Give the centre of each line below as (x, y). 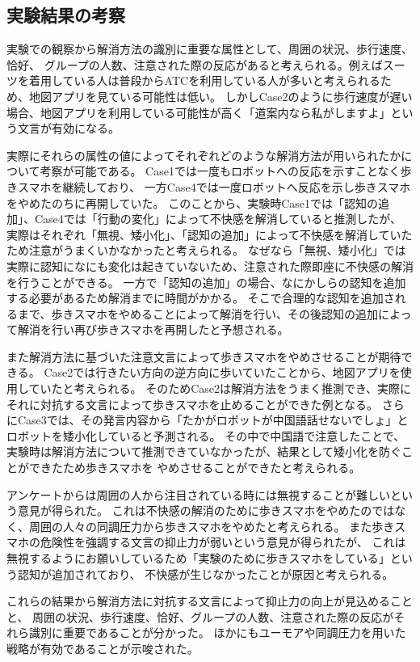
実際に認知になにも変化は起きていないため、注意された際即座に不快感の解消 (210, 266)
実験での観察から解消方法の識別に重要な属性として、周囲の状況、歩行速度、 (210, 49)
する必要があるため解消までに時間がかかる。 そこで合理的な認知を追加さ (201, 298)
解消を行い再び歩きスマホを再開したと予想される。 (153, 329)
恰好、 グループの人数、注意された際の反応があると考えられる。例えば (195, 64)
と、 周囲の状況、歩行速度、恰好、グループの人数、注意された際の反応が (200, 616)
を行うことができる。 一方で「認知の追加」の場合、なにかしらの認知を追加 (206, 282)
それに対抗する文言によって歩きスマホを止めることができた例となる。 (193, 404)
